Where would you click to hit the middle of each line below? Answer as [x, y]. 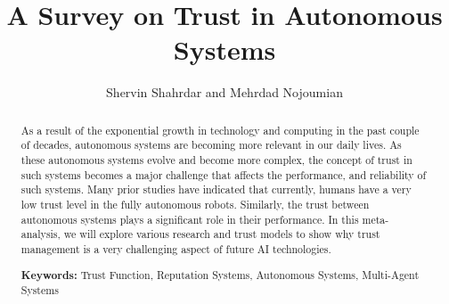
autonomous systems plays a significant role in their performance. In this [190, 219]
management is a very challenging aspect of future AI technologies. [176, 248]
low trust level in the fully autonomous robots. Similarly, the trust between [195, 204]
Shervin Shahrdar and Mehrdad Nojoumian [224, 92]
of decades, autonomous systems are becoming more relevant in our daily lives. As [211, 145]
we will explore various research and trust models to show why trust [222, 234]
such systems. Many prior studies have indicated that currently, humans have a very [216, 189]
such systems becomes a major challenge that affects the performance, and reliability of [224, 174]
